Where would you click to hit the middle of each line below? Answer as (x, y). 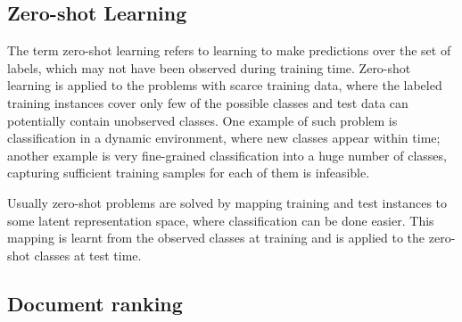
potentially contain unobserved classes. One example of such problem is (202, 120)
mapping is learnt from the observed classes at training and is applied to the (216, 238)
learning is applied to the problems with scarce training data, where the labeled (225, 85)
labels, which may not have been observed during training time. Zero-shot (209, 67)
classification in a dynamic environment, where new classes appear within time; (224, 138)
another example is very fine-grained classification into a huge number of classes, (227, 155)
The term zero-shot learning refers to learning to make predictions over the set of (229, 50)
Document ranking (95, 303)
